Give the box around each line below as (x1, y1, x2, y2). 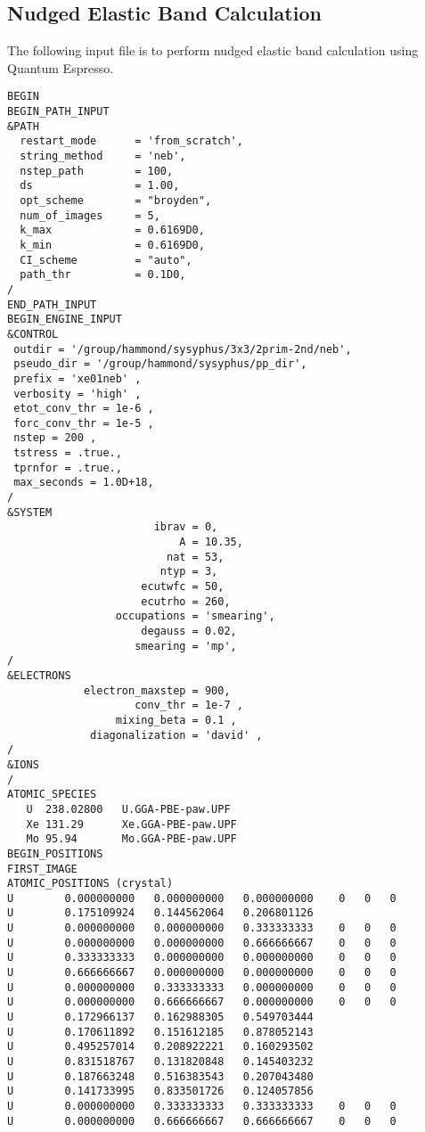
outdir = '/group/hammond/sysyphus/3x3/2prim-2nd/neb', (13, 342, 352, 356)
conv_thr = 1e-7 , (135, 699, 243, 712)
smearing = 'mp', (135, 639, 237, 652)
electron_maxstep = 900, (83, 684, 231, 697)
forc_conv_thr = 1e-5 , (13, 416, 154, 430)
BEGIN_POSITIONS (7, 847, 103, 860)
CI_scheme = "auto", (20, 253, 192, 267)
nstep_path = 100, (20, 164, 174, 177)
